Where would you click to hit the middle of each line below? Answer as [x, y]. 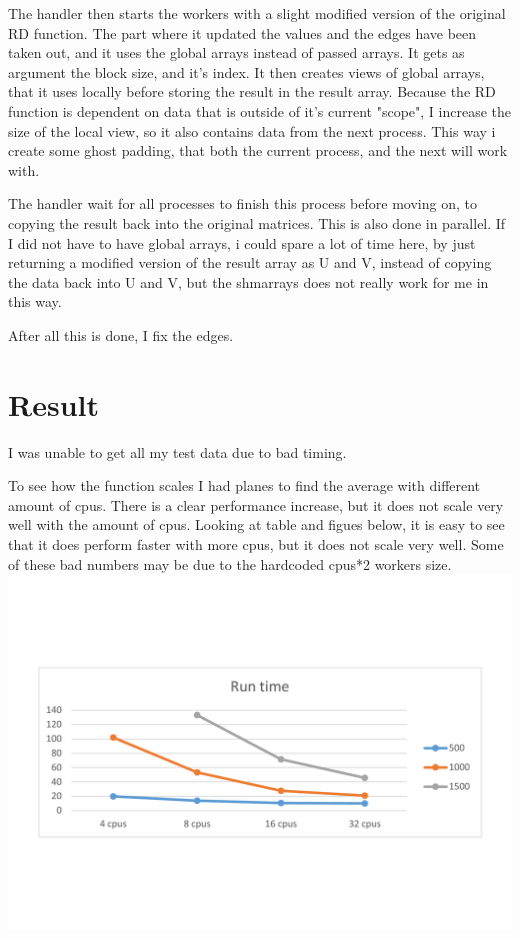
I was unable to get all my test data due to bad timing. [177, 451]
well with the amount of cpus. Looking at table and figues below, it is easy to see [256, 524]
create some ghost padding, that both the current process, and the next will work [258, 150]
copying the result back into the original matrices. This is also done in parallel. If [257, 222]
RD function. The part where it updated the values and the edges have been [242, 32]
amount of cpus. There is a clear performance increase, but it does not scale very [256, 504]
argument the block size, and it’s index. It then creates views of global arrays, [246, 71]
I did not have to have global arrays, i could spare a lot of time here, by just [242, 242]
